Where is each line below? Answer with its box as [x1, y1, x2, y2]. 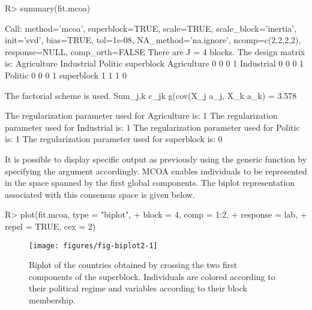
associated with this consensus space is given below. [5, 188, 195, 200]
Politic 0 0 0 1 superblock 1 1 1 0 [5, 68, 127, 81]
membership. [29, 293, 76, 306]
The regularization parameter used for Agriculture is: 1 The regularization [5, 109, 278, 122]
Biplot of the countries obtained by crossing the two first [29, 258, 238, 271]
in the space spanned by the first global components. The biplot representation [5, 176, 295, 189]
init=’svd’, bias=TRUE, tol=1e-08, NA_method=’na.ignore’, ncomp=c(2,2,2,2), [5, 34, 301, 46]
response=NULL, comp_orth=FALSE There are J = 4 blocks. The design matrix [5, 45, 305, 58]
